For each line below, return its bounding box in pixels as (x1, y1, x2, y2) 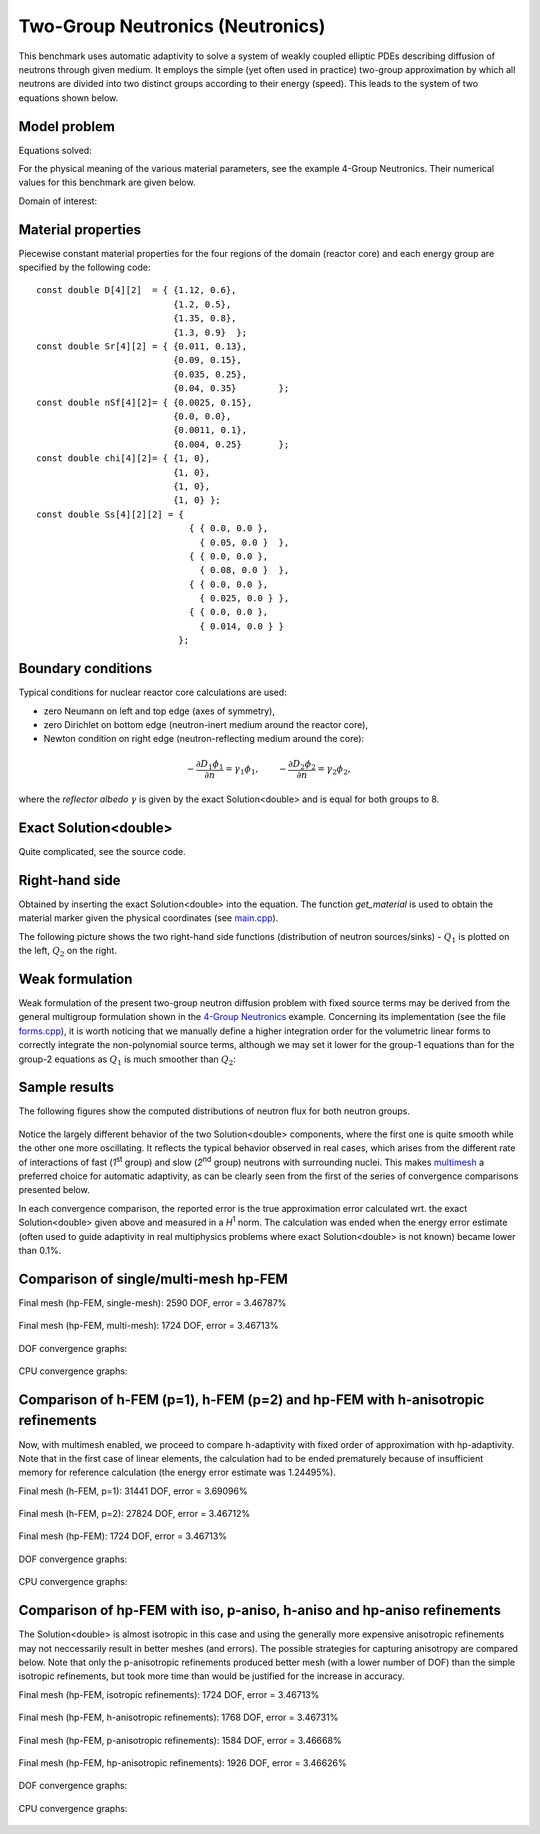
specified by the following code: (18, 261, 151, 274)
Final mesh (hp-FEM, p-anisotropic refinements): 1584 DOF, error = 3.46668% (18, 1734, 342, 1746)
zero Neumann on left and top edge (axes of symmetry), (43, 705, 275, 717)
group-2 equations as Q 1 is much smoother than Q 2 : (18, 1053, 237, 1067)
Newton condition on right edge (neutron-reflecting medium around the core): (43, 733, 365, 745)
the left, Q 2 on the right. (18, 945, 117, 959)
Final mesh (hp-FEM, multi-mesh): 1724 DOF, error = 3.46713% (18, 1320, 279, 1332)
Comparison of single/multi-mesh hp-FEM (18, 1270, 289, 1287)
